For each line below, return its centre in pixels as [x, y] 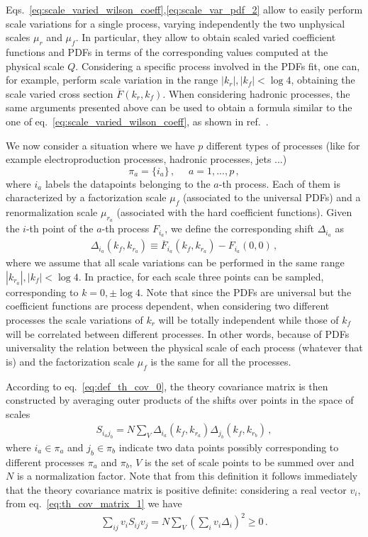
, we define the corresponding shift [239, 228]
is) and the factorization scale [70, 361]
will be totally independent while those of [249, 320]
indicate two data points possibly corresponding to [229, 447]
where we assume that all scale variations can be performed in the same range [175, 262]
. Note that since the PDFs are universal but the [246, 292]
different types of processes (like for [283, 145]
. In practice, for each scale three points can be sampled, [201, 276]
